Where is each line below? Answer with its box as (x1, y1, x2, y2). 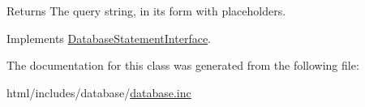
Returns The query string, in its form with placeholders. (6, 2, 286, 19)
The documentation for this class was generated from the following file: (6, 57, 359, 74)
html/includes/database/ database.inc (6, 83, 191, 101)
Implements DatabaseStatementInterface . (6, 29, 211, 46)
